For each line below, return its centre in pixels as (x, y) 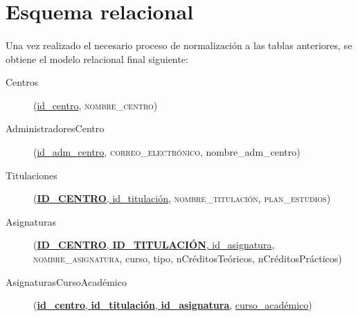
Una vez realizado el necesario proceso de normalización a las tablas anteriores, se (179, 45)
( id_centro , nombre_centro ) (96, 105)
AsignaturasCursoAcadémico (66, 281)
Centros (22, 82)
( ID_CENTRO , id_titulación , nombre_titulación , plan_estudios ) (182, 198)
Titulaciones (32, 175)
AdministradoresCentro (55, 128)
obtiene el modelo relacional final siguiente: (97, 58)
